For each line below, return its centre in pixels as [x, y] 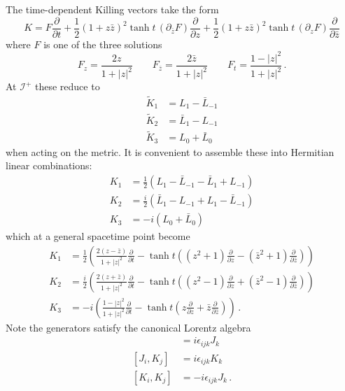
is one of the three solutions [103, 44]
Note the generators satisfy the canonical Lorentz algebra [128, 327]
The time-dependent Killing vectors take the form [112, 9]
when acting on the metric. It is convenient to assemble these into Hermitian [170, 151]
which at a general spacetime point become [98, 236]
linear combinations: [49, 165]
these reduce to [67, 86]
